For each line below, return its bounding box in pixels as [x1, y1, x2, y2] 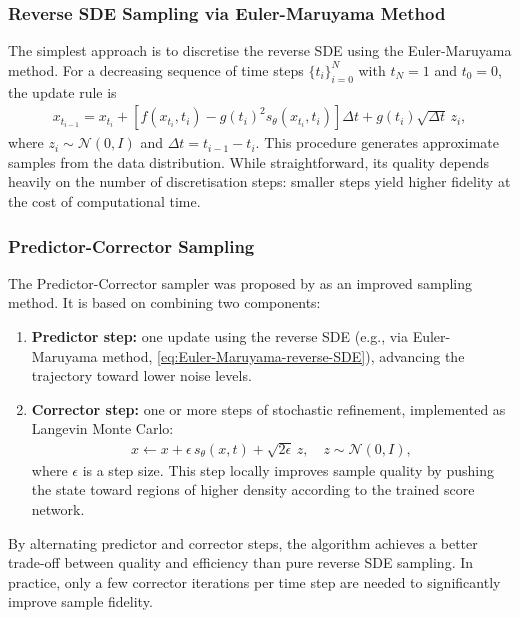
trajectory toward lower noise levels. [31, 365, 252, 386]
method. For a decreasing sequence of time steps [8, 59, 304, 80]
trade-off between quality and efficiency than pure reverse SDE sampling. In [8, 552, 474, 573]
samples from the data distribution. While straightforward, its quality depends [8, 151, 489, 172]
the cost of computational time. [8, 191, 201, 212]
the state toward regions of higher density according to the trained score [31, 479, 475, 500]
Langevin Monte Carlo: [31, 418, 174, 439]
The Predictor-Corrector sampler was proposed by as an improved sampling [8, 272, 473, 293]
